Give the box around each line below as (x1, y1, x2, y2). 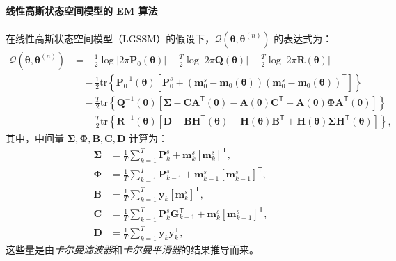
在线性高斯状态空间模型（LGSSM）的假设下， (6, 31, 215, 45)
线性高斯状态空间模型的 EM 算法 (6, 3, 158, 17)
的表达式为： (274, 31, 333, 45)
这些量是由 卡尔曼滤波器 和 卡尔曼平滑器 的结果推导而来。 (6, 242, 259, 257)
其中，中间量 (6, 130, 64, 145)
